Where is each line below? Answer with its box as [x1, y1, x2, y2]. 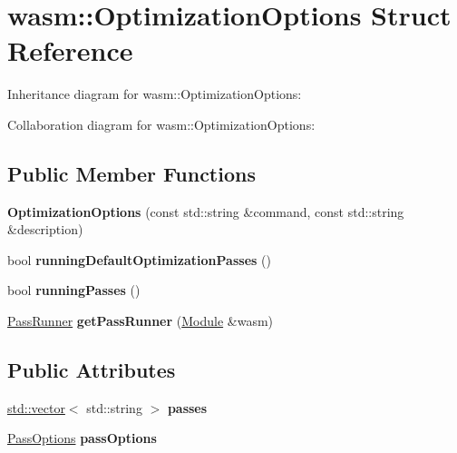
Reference [7, 32, 133, 69]
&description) [7, 220, 83, 239]
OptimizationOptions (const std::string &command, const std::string [7, 202, 404, 221]
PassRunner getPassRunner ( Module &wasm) [7, 311, 274, 330]
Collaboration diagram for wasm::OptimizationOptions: [7, 114, 316, 133]
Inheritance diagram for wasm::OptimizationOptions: [7, 84, 302, 103]
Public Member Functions [7, 159, 256, 187]
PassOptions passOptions [7, 428, 157, 448]
